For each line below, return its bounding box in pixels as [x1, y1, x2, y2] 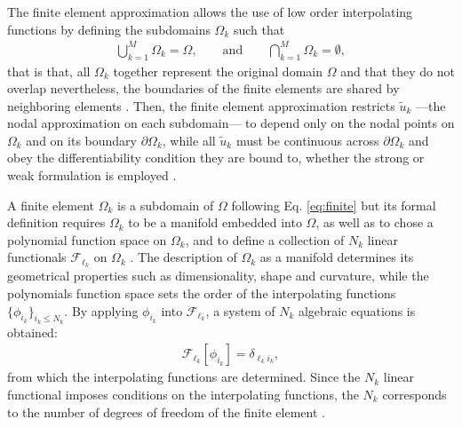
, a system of [205, 301, 275, 320]
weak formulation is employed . [7, 166, 177, 185]
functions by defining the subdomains [7, 20, 211, 38]
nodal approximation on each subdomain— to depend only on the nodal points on [7, 114, 455, 132]
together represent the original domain [113, 61, 323, 80]
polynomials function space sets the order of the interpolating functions [7, 283, 396, 302]
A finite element [7, 195, 94, 214]
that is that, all [7, 61, 91, 80]
